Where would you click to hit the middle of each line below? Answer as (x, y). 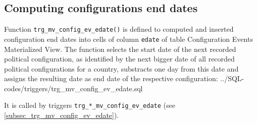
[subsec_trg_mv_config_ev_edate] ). (62, 115)
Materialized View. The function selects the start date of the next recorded (120, 49)
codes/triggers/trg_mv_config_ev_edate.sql (73, 88)
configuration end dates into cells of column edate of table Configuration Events (128, 39)
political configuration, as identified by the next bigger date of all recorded (119, 59)
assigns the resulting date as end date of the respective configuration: (111, 78)
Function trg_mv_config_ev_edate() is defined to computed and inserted (119, 29)
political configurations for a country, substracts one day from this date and (121, 68)
